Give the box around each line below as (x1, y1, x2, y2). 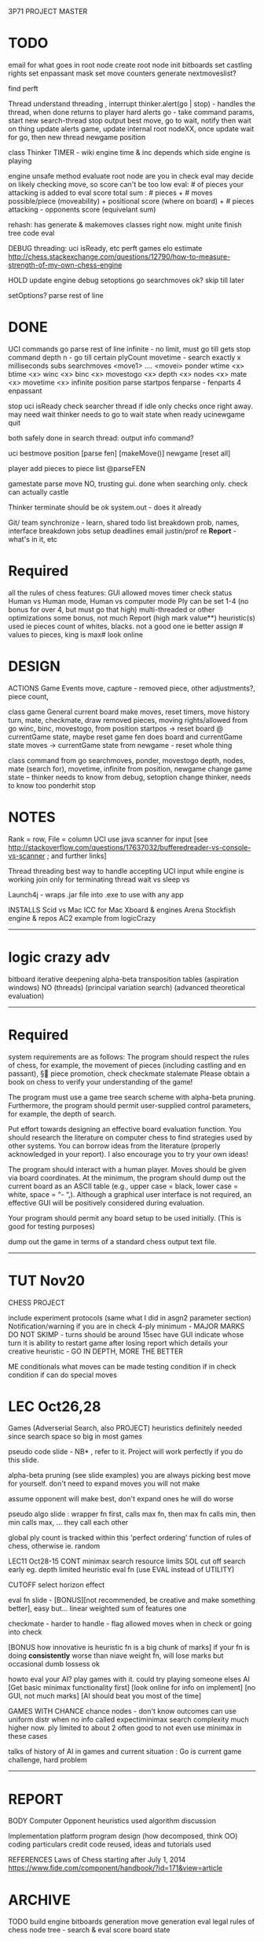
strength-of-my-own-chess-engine (8, 260, 123, 270)
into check (8, 1627, 42, 1637)
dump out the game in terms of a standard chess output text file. (8, 1236, 217, 1246)
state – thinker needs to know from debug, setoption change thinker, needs (8, 772, 251, 782)
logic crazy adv (8, 948, 111, 966)
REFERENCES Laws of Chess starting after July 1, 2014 (8, 1855, 186, 1865)
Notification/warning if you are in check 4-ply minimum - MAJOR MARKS (8, 1321, 245, 1331)
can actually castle (8, 487, 69, 496)
